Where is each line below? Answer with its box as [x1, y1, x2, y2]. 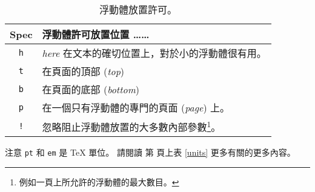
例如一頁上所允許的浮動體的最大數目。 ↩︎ [19, 175, 179, 188]
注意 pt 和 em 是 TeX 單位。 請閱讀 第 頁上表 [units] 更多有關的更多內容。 [5, 146, 296, 159]
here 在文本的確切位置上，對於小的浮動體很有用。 [42, 46, 267, 60]
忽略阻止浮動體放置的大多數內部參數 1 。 [42, 118, 221, 134]
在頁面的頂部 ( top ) [42, 64, 125, 78]
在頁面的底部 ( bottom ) [42, 82, 139, 96]
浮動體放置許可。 [99, 2, 177, 16]
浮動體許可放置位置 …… [42, 27, 150, 41]
